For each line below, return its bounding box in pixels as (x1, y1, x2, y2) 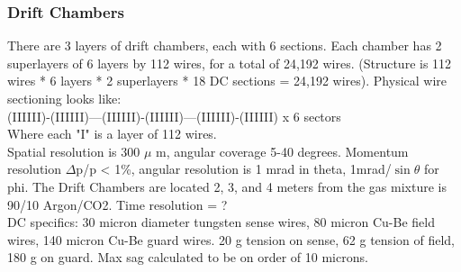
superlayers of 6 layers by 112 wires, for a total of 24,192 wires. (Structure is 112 (7, 53, 452, 72)
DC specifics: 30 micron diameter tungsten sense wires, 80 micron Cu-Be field (7, 213, 435, 231)
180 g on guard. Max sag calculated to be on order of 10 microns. (7, 248, 368, 267)
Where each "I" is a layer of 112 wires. (7, 124, 217, 143)
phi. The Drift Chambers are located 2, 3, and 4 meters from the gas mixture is (7, 177, 447, 195)
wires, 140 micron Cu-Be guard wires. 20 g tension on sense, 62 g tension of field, (7, 230, 455, 249)
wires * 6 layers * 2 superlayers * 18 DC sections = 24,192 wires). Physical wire (7, 71, 447, 90)
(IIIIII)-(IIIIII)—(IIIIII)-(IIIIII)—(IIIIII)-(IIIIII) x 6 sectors (7, 106, 341, 125)
